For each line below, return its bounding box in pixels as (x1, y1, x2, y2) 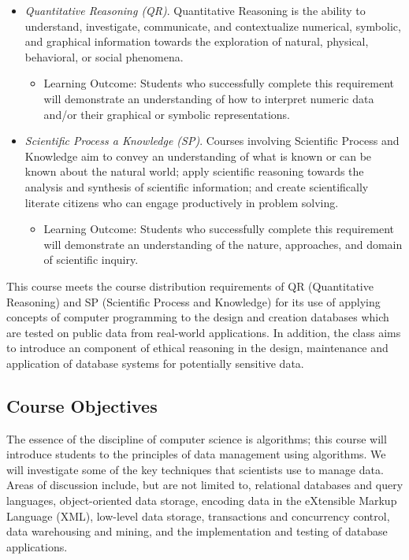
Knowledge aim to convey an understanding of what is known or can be (24, 147, 372, 164)
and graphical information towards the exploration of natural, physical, (24, 33, 369, 50)
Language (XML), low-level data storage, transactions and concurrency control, (6, 507, 390, 524)
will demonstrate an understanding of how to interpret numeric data (43, 90, 374, 106)
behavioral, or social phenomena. (24, 48, 184, 65)
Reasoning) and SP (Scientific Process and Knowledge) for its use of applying (6, 293, 381, 310)
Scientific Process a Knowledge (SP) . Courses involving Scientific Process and (24, 132, 400, 149)
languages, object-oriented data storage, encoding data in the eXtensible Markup (6, 492, 397, 509)
